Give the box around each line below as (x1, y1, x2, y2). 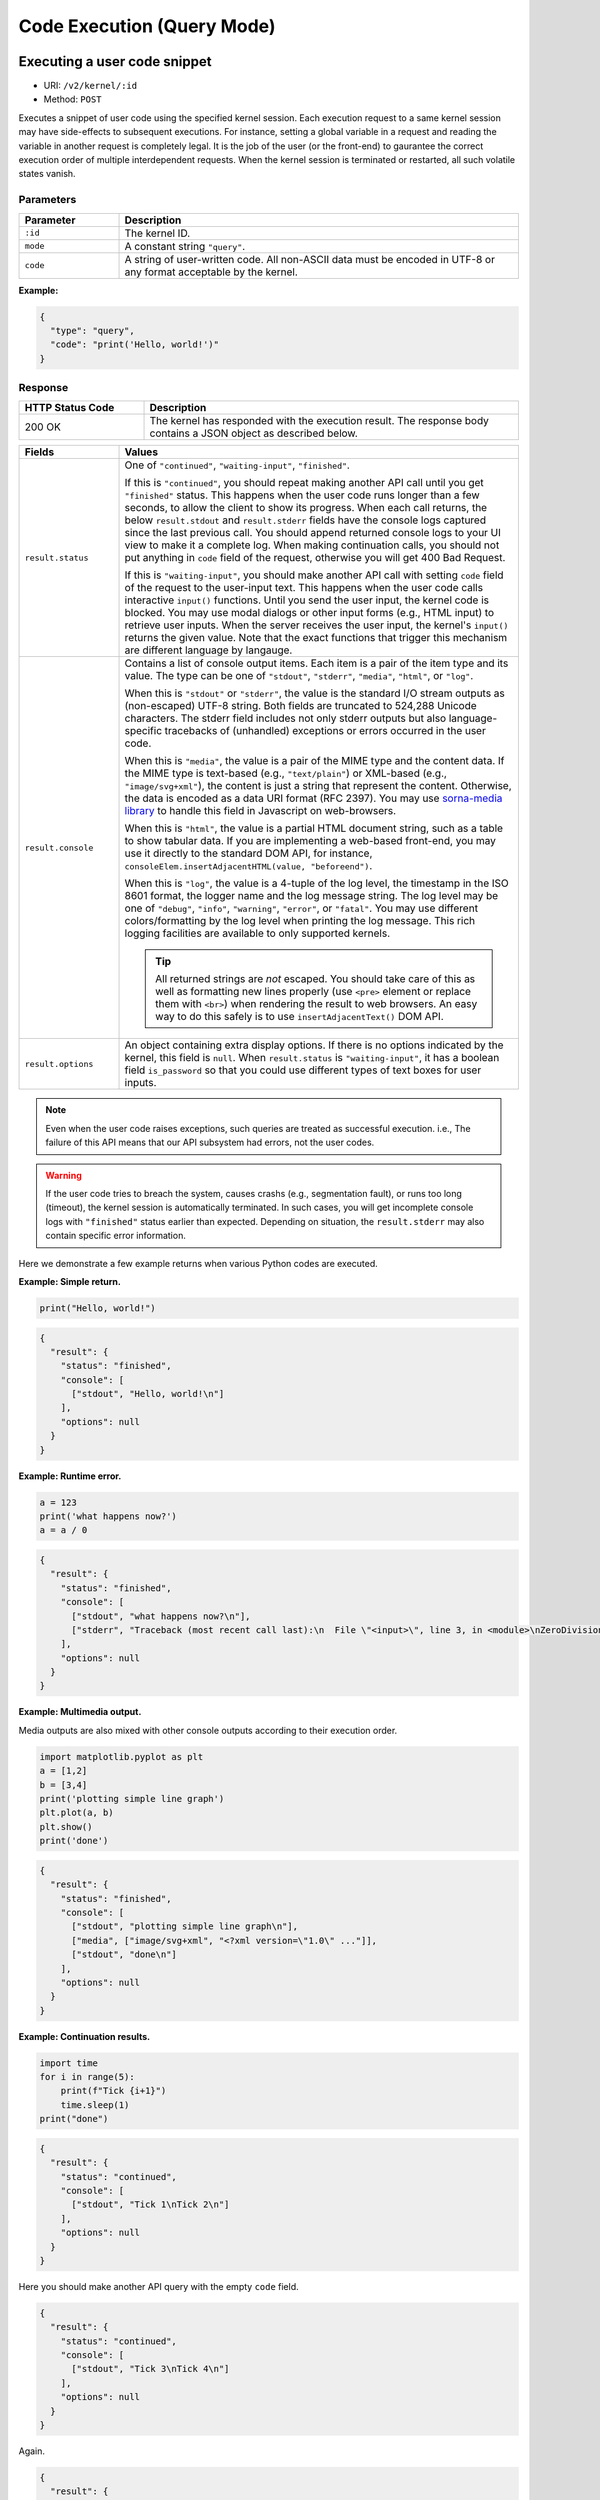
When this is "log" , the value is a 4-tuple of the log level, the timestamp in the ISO (124, 876, 509, 890)
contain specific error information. (45, 1230, 187, 1242)
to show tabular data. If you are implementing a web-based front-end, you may (124, 834, 497, 848)
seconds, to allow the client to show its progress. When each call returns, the (124, 501, 488, 515)
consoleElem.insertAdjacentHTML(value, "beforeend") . (124, 859, 373, 873)
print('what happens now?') (39, 1511, 177, 1522)
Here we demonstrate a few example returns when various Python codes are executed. (18, 1257, 379, 1269)
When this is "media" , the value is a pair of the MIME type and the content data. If (124, 754, 505, 768)
